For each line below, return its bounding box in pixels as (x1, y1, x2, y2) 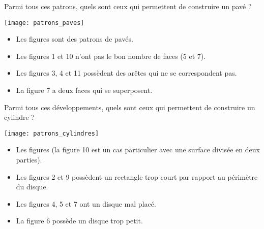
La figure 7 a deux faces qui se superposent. (16, 85, 153, 95)
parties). (16, 154, 42, 165)
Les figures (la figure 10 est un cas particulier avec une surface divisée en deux (16, 144, 260, 155)
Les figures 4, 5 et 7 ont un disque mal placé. (16, 198, 156, 209)
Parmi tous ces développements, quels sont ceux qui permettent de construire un (4, 102, 255, 112)
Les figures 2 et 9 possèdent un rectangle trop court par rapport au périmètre (16, 171, 258, 182)
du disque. (16, 181, 48, 192)
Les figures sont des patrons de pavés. (16, 34, 133, 44)
